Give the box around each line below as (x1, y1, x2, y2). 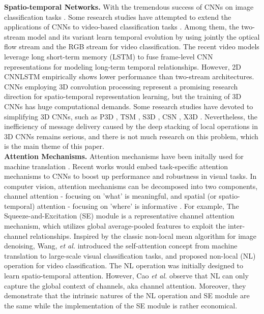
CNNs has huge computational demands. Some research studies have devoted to (4, 101, 253, 111)
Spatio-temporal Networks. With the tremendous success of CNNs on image (4, 2, 254, 12)
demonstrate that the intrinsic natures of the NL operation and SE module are (4, 290, 250, 301)
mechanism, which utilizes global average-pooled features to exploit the (4, 221, 226, 231)
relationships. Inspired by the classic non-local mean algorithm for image (30, 230, 257, 241)
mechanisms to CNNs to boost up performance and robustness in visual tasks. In (4, 171, 257, 181)
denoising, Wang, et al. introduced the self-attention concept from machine (4, 240, 238, 251)
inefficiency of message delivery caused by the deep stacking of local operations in (4, 121, 258, 132)
